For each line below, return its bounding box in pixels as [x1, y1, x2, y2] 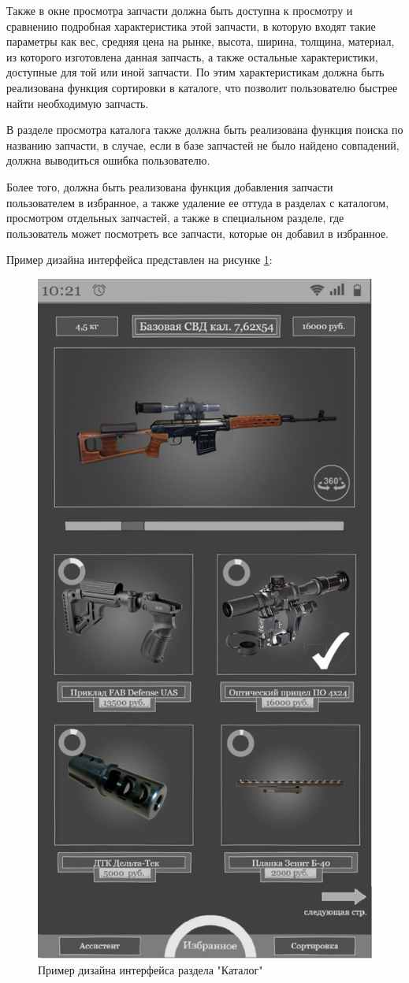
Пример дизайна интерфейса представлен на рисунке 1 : [6, 251, 273, 268]
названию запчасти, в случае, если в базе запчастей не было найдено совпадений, [6, 136, 400, 153]
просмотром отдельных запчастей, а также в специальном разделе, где [6, 210, 344, 226]
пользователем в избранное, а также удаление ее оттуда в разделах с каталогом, [6, 194, 389, 210]
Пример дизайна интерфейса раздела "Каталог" [38, 961, 263, 977]
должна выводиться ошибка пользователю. [6, 152, 210, 169]
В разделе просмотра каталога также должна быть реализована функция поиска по [6, 121, 403, 138]
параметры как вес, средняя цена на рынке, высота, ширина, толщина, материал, [6, 33, 395, 50]
